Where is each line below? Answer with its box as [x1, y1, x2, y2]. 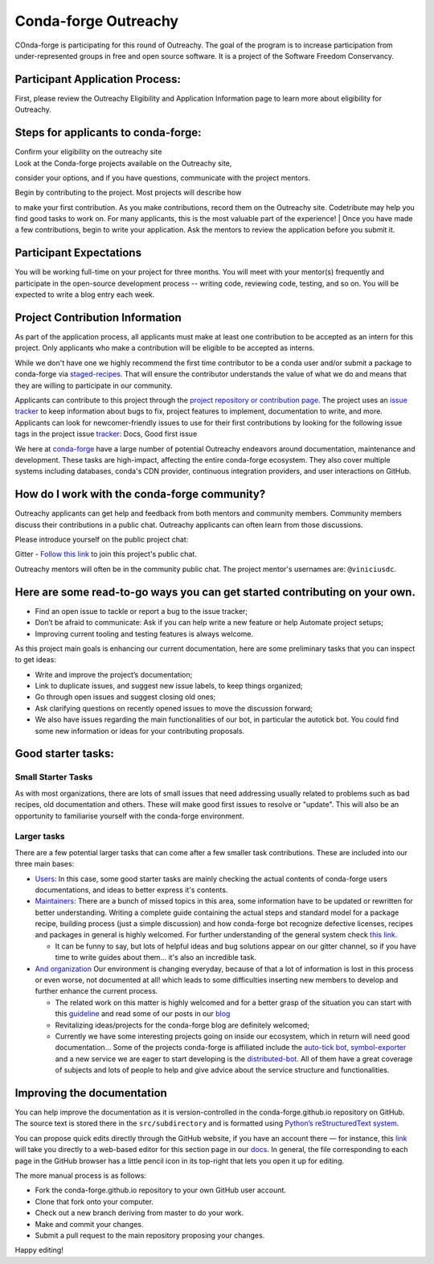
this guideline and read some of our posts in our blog [55, 1009, 231, 1019]
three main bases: [14, 859, 75, 869]
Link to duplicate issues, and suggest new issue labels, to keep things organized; [35, 681, 303, 691]
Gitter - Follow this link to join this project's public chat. [14, 550, 197, 559]
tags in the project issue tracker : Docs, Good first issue [14, 429, 198, 438]
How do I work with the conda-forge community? [14, 488, 266, 501]
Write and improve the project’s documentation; [35, 669, 193, 679]
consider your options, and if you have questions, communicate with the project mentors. [14, 173, 311, 183]
